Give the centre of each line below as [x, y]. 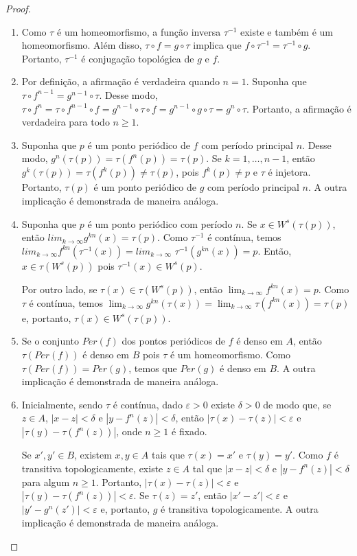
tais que [168, 455]
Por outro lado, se [59, 289]
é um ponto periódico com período [160, 223]
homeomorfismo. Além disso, [82, 45]
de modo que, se [297, 404]
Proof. [18, 8]
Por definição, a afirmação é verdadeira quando [120, 81]
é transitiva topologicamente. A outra [240, 509]
